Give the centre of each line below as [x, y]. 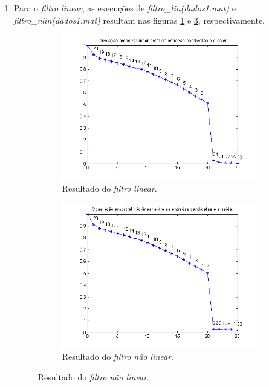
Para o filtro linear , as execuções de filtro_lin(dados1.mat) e [125, 8]
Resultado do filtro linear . [109, 188]
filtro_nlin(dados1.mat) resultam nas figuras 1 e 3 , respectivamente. [139, 20]
